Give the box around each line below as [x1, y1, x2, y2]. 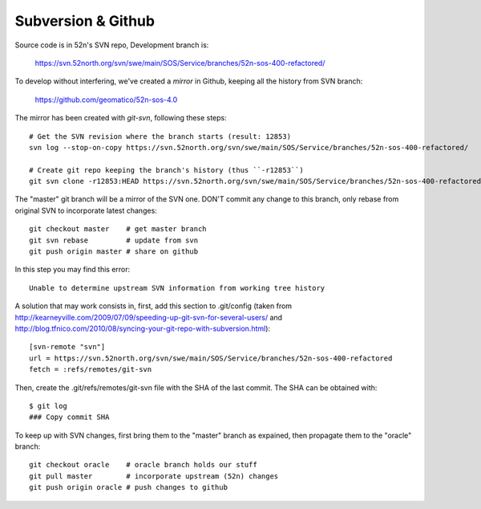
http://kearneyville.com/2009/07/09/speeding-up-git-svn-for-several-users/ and [14, 312, 283, 322]
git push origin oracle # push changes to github [29, 483, 228, 492]
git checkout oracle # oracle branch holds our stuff [29, 460, 258, 470]
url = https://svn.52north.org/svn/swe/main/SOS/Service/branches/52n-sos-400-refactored [29, 353, 393, 363]
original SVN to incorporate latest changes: [14, 206, 158, 215]
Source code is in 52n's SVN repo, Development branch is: [14, 40, 209, 50]
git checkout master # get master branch [29, 225, 208, 234]
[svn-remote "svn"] [29, 342, 106, 352]
